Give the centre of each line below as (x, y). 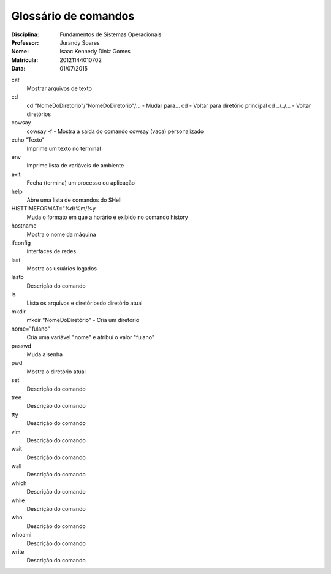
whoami (21, 535)
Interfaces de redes (51, 251)
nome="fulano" (31, 329)
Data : (18, 69)
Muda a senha (45, 354)
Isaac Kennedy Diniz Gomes (95, 52)
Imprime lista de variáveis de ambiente (75, 166)
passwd (21, 346)
